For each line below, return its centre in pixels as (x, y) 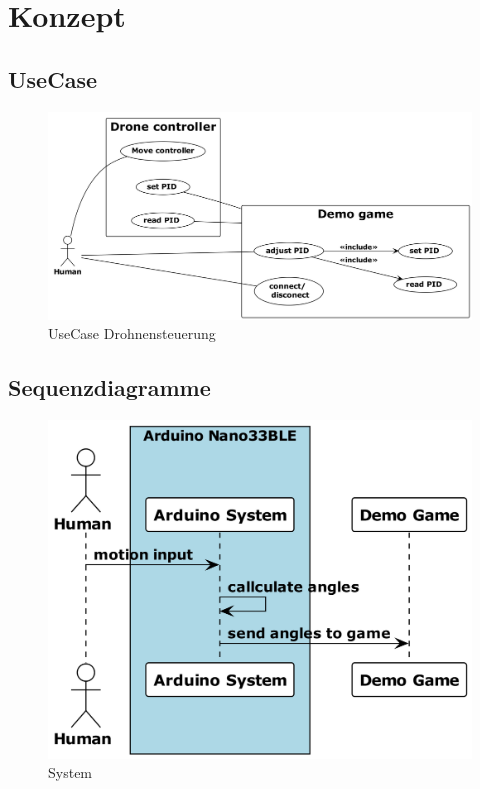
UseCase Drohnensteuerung (132, 333)
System (70, 772)
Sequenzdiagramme (109, 387)
